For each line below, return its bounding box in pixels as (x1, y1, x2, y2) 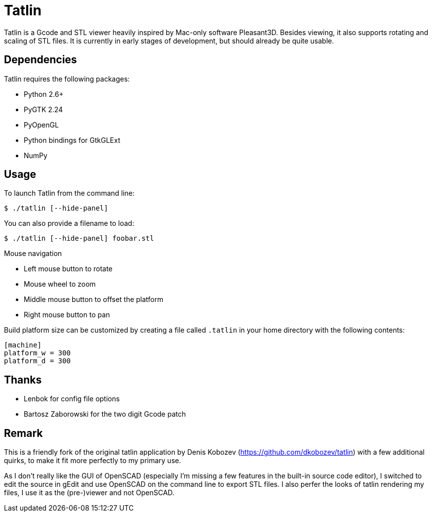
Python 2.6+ (24, 89, 64, 98)
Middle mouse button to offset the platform (24, 295, 164, 304)
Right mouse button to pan (24, 310, 110, 319)
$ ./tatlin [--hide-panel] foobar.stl (4, 234, 154, 243)
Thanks (4, 373, 42, 386)
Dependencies (4, 53, 77, 66)
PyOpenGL (24, 120, 59, 129)
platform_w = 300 (4, 349, 71, 357)
